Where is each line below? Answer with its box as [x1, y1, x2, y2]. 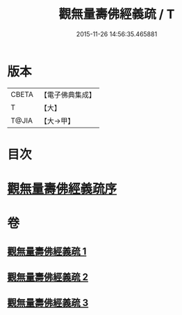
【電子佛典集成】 [40, 90, 96, 100]
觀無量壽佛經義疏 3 [7, 297, 89, 309]
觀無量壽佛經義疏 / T [58, 6, 175, 22]
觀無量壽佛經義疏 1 [7, 245, 87, 257]
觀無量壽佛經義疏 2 [7, 271, 89, 283]
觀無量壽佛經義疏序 [7, 181, 117, 197]
